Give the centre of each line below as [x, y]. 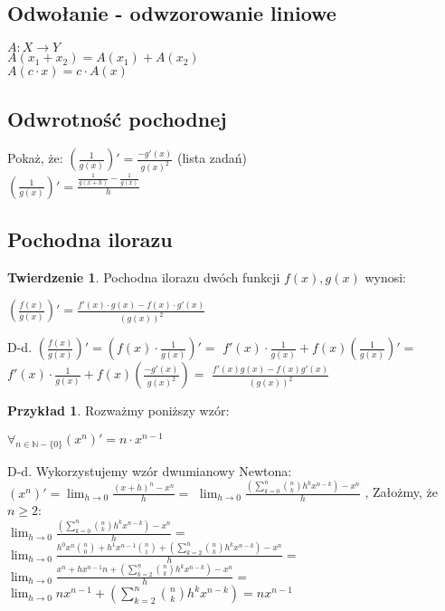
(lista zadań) [212, 158]
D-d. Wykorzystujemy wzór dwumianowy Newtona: [150, 470]
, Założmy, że [402, 492]
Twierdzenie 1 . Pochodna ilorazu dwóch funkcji [144, 277]
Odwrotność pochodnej [117, 118]
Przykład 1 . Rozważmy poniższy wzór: [118, 411]
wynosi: [385, 277]
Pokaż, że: [35, 158]
